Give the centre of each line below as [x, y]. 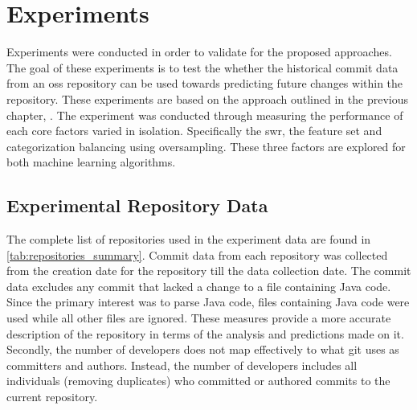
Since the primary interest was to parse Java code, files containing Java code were [208, 302]
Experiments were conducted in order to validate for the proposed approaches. [199, 52]
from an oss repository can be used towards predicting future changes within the [205, 83]
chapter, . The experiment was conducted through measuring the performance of [205, 115]
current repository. [52, 397]
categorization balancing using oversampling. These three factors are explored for [206, 146]
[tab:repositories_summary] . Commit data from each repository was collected [197, 254]
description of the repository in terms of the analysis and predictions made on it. [205, 333]
